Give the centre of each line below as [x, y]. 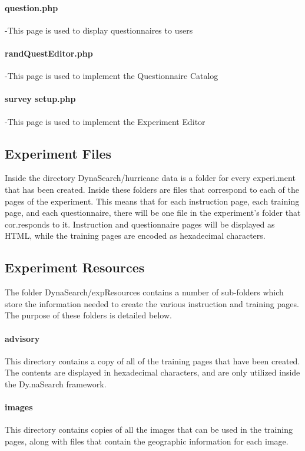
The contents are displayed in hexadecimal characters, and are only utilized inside [152, 372]
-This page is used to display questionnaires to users [99, 30]
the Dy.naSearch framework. [56, 383]
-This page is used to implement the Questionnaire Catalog [112, 76]
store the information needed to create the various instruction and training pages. [152, 303]
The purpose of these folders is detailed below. [88, 315]
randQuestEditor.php [49, 53]
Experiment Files [58, 153]
